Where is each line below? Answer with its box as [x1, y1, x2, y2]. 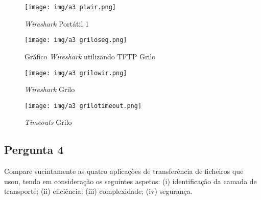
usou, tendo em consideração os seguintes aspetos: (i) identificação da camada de [4, 175, 257, 186]
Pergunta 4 [4, 142, 64, 158]
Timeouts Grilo [25, 117, 72, 127]
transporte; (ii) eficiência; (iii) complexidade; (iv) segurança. [4, 186, 193, 196]
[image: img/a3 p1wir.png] [25, 4, 116, 11]
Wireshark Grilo [25, 84, 75, 95]
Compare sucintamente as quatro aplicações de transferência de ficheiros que [4, 166, 244, 176]
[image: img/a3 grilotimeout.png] [25, 102, 142, 109]
